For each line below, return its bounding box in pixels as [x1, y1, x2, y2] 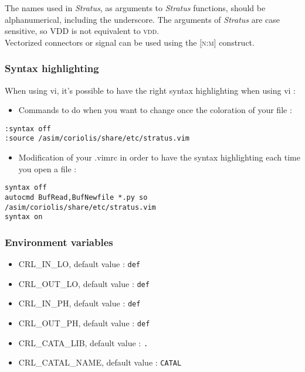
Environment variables [5, 234, 113, 249]
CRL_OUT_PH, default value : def [18, 317, 150, 329]
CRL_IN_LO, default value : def [18, 258, 140, 270]
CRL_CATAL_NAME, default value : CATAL [18, 356, 182, 368]
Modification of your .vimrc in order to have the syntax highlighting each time [18, 151, 300, 163]
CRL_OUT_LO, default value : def [18, 277, 150, 289]
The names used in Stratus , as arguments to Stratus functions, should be [5, 2, 266, 13]
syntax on [5, 213, 43, 221]
